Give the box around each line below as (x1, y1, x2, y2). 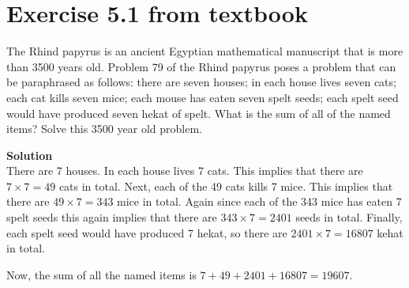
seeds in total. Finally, (295, 209, 403, 225)
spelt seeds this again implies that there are (6, 209, 217, 225)
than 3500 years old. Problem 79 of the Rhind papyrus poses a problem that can (6, 58, 396, 74)
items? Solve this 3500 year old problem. (6, 120, 202, 137)
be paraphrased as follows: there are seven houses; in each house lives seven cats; (6, 74, 396, 90)
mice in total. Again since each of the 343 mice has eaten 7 (117, 193, 402, 210)
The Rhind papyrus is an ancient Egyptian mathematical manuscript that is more (6, 43, 403, 59)
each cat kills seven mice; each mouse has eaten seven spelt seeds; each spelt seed (6, 89, 399, 105)
